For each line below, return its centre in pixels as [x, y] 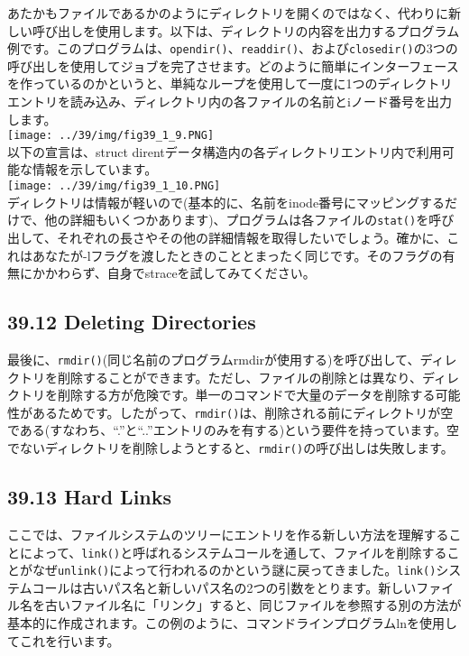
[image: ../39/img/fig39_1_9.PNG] [111, 136]
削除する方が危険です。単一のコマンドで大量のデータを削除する [246, 395]
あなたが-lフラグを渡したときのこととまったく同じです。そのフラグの [237, 255]
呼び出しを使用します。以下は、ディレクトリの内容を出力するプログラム [246, 30]
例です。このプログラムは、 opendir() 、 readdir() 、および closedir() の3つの [233, 48]
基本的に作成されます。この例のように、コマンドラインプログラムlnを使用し [233, 623]
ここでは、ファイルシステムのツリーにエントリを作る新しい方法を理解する [228, 534]
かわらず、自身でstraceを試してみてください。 [180, 273]
